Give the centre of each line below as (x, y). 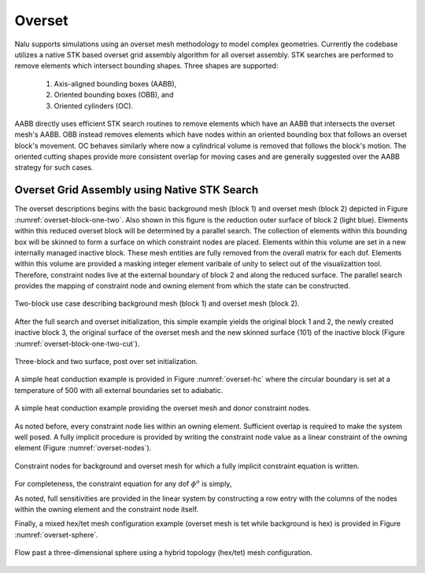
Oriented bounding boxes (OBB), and (114, 95)
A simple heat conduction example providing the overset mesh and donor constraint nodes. (163, 408)
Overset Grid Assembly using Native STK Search (137, 190)
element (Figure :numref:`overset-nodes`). (83, 448)
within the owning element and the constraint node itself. (107, 509)
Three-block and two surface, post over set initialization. (106, 362)
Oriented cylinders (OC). (94, 105)
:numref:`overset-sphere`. (56, 534)
